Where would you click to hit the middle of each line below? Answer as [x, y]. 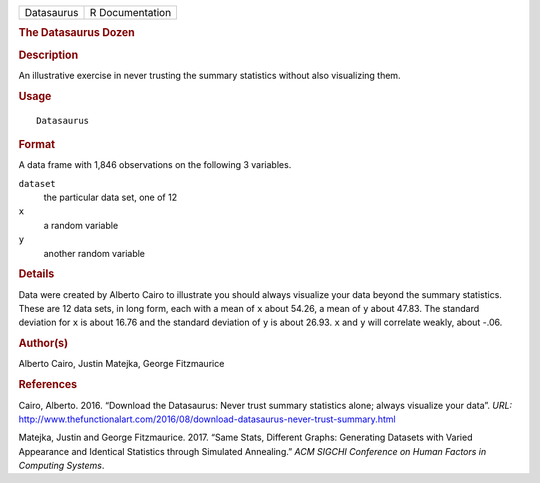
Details [36, 274]
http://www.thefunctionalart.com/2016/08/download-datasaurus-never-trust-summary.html [207, 419]
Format [36, 144]
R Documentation [130, 12]
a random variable [81, 225]
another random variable [94, 253]
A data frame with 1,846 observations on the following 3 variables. [155, 165]
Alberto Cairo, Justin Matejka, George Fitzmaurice [121, 364]
